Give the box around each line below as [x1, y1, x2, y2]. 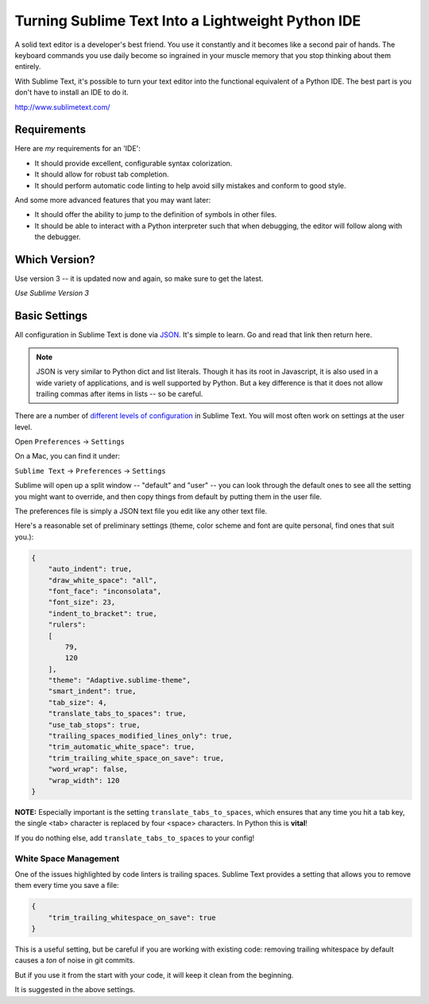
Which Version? [14, 253, 95, 266]
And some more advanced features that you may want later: [14, 195, 211, 204]
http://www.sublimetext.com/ [14, 102, 110, 111]
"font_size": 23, [48, 598, 116, 607]
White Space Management [14, 853, 120, 864]
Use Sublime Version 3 [14, 289, 89, 298]
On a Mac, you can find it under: [14, 452, 121, 461]
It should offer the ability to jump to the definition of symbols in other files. [34, 210, 277, 219]
